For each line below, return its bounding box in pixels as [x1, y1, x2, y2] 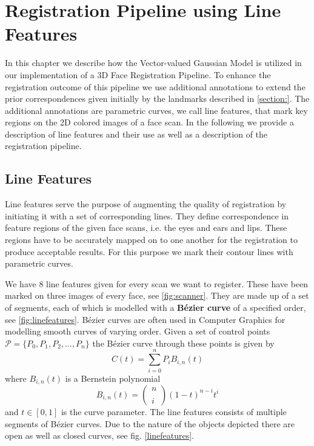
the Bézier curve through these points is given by [92, 336, 275, 349]
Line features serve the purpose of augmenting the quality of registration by [5, 198, 287, 210]
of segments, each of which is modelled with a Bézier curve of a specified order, [5, 301, 306, 314]
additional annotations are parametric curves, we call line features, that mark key [5, 104, 308, 116]
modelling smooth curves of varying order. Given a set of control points [5, 325, 270, 338]
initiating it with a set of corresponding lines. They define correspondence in [5, 209, 289, 222]
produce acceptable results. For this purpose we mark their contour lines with [5, 245, 293, 258]
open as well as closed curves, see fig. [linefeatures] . [5, 429, 195, 442]
